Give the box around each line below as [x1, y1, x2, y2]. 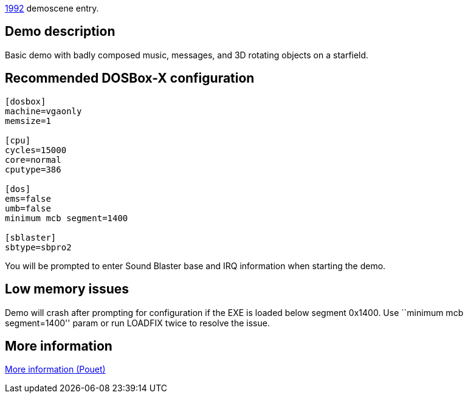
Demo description [5, 24, 115, 39]
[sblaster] [5, 232, 57, 242]
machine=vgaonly [5, 106, 82, 116]
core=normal [5, 154, 61, 165]
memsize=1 [5, 115, 51, 126]
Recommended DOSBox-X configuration [5, 70, 255, 86]
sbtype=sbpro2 [5, 242, 72, 252]
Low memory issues [5, 281, 129, 297]
